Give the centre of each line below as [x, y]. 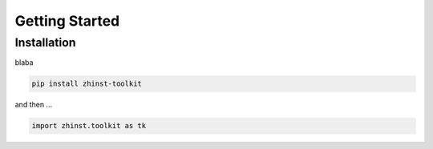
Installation [45, 42]
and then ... [33, 105]
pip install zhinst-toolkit [87, 84]
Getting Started [67, 21]
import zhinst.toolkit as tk [89, 126]
